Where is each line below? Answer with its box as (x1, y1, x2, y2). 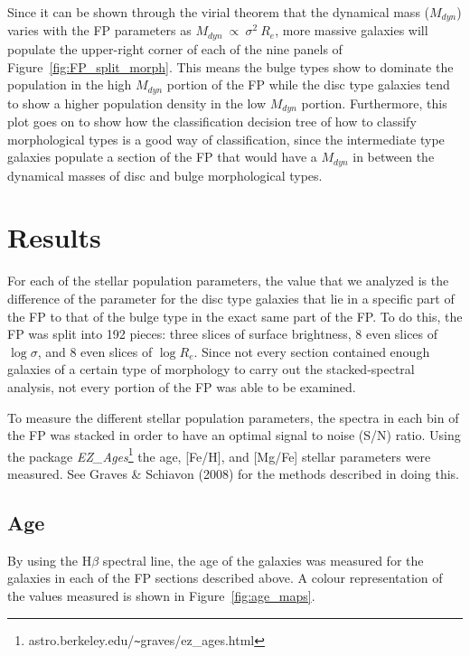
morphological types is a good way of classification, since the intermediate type (7, 129, 445, 148)
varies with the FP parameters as (7, 21, 192, 40)
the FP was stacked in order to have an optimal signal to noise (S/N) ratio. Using (7, 426, 461, 445)
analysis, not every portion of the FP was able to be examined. (7, 377, 356, 396)
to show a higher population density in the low (7, 93, 267, 112)
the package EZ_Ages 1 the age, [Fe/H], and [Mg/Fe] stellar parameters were (7, 444, 431, 465)
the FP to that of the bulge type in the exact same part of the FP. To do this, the (7, 306, 463, 325)
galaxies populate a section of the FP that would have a (7, 147, 317, 166)
